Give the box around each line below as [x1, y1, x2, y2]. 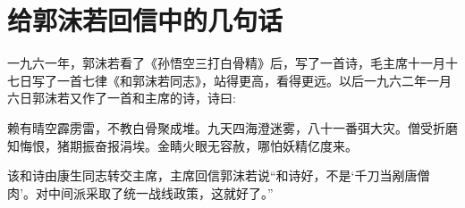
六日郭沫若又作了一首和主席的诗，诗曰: [7, 88, 236, 107]
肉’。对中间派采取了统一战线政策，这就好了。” [7, 183, 274, 202]
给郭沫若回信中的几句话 [7, 2, 283, 38]
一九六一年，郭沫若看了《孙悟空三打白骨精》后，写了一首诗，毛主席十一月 [7, 54, 445, 72]
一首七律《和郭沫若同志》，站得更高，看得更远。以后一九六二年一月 [56, 71, 452, 89]
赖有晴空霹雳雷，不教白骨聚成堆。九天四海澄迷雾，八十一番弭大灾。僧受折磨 [7, 118, 458, 137]
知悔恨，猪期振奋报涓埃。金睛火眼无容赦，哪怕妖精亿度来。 [7, 136, 358, 154]
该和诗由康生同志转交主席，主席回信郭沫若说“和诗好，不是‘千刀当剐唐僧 [7, 166, 430, 185]
